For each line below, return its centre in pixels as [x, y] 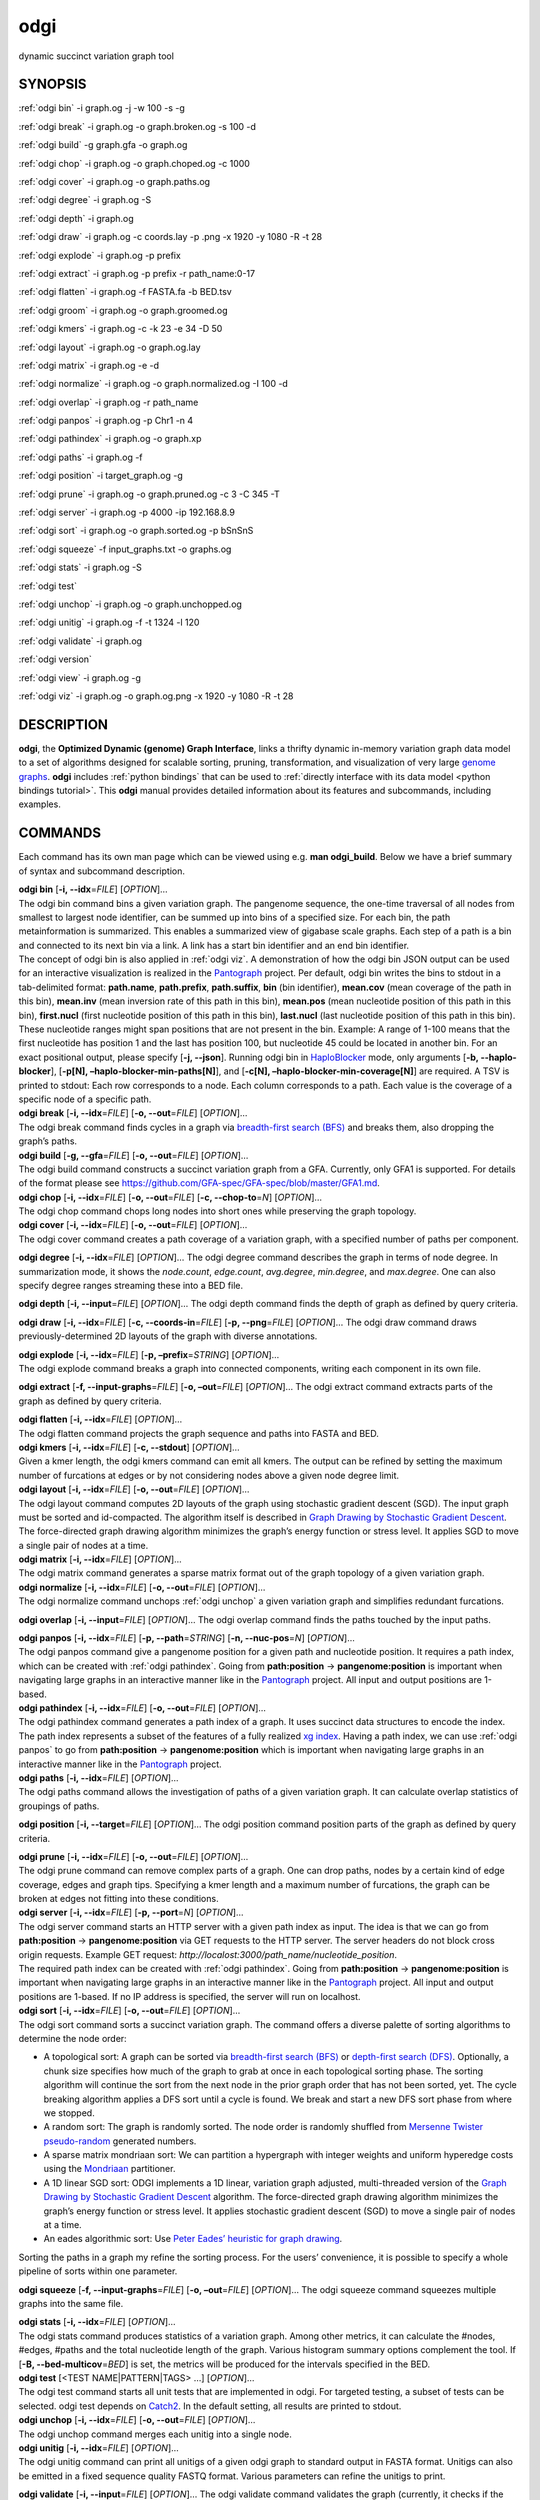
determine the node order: [72, 2038]
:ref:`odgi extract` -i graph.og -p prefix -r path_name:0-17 [136, 273]
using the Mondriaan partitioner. [109, 2169]
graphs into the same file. [71, 2303]
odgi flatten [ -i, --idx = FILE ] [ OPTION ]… [100, 1419]
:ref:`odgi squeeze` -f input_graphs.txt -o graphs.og [125, 549]
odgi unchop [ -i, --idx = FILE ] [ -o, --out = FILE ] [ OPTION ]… [137, 2420]
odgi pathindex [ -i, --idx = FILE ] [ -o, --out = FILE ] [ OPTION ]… [142, 1707]
